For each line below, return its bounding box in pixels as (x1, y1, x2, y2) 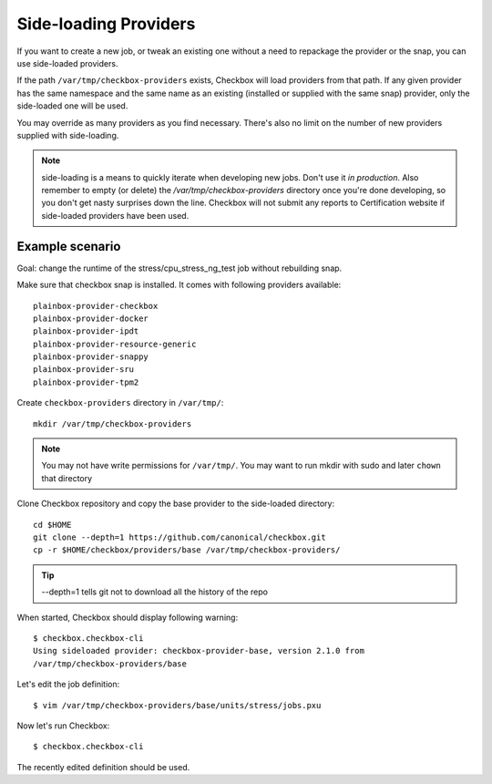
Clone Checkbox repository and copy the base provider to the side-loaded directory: (16, 498, 335, 510)
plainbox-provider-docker (33, 313, 149, 324)
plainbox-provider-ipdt (33, 326, 139, 336)
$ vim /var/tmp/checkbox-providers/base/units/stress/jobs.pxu (33, 700, 322, 710)
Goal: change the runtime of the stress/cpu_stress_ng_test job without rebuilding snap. (16, 263, 343, 273)
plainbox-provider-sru (33, 365, 135, 375)
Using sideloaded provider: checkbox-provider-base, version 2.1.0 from (33, 645, 364, 656)
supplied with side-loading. (16, 129, 119, 140)
